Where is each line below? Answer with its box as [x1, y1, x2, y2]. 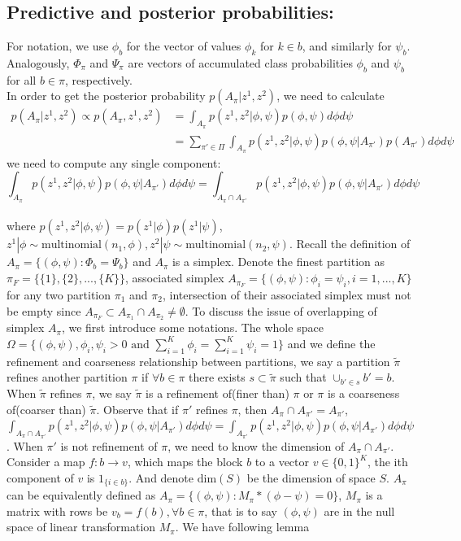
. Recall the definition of [289, 235, 411, 252]
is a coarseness [327, 384, 400, 401]
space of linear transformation [7, 518, 156, 535]
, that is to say [204, 502, 277, 519]
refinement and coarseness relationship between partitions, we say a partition [7, 352, 390, 369]
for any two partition [7, 286, 111, 303]
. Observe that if [96, 400, 179, 417]
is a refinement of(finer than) [146, 384, 289, 401]
